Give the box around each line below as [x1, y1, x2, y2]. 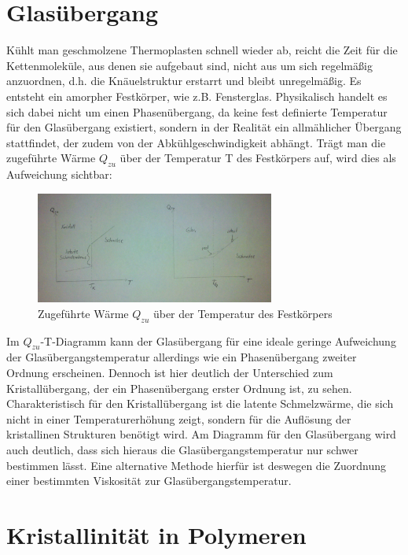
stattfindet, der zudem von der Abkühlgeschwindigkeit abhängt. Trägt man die [6, 134, 386, 150]
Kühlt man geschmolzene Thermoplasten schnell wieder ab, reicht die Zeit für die [6, 42, 398, 58]
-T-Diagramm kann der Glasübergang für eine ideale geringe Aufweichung [40, 332, 396, 349]
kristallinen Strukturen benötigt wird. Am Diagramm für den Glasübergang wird [6, 426, 396, 442]
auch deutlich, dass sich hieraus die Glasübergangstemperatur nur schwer [6, 441, 358, 457]
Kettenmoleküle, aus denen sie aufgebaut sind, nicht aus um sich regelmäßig [6, 57, 373, 73]
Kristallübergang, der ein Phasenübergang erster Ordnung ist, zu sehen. [6, 379, 352, 396]
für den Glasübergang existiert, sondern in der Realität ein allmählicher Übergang [6, 119, 402, 135]
